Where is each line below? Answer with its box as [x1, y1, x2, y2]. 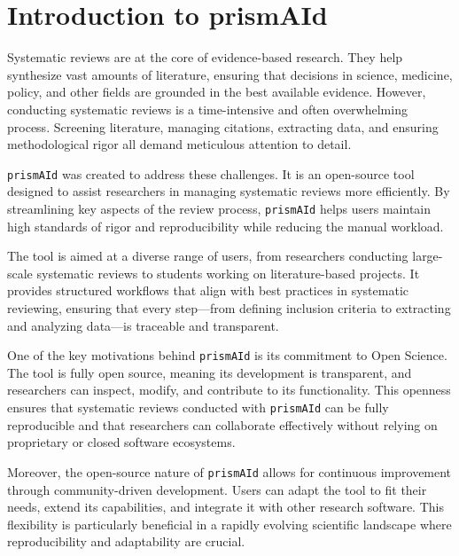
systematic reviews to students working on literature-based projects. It [36, 263, 420, 282]
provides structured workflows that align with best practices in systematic [7, 281, 408, 300]
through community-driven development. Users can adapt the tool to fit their [7, 480, 427, 498]
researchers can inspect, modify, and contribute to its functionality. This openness [7, 380, 451, 399]
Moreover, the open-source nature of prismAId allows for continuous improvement [7, 462, 452, 481]
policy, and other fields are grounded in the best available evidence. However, [7, 82, 426, 101]
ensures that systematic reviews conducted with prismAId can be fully [7, 398, 389, 416]
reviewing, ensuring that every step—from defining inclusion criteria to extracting [7, 298, 451, 317]
